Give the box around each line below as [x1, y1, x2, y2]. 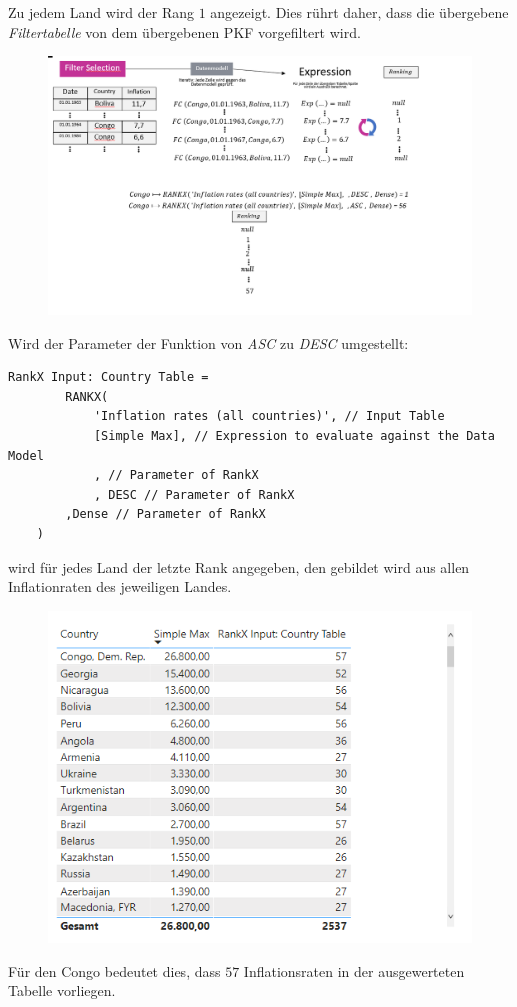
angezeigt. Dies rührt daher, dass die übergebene [210, 2, 509, 22]
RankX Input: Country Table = [8, 370, 209, 385]
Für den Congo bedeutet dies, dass [8, 960, 221, 981]
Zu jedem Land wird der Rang [8, 2, 194, 22]
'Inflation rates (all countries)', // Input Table [93, 409, 445, 424]
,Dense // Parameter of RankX [65, 507, 266, 522]
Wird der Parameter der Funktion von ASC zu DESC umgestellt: [8, 332, 409, 353]
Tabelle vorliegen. [8, 980, 116, 1001]
